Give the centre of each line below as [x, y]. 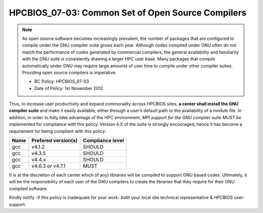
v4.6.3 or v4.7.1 [48, 166]
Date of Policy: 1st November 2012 [69, 88]
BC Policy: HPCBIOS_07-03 [62, 81]
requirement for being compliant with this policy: [58, 131]
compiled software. [28, 188]
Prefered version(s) [55, 141]
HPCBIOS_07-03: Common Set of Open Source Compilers [128, 13]
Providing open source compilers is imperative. [69, 72]
